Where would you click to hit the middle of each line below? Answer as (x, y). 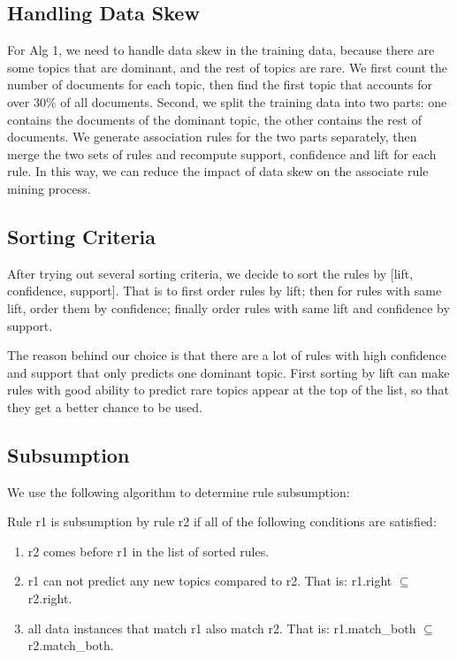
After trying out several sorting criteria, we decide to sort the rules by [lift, (210, 273)
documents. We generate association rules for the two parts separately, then (212, 137)
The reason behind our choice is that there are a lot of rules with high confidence (227, 355)
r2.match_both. (71, 645)
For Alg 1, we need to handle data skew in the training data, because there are (221, 50)
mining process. (49, 188)
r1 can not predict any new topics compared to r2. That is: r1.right (210, 581)
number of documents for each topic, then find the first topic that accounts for (220, 84)
